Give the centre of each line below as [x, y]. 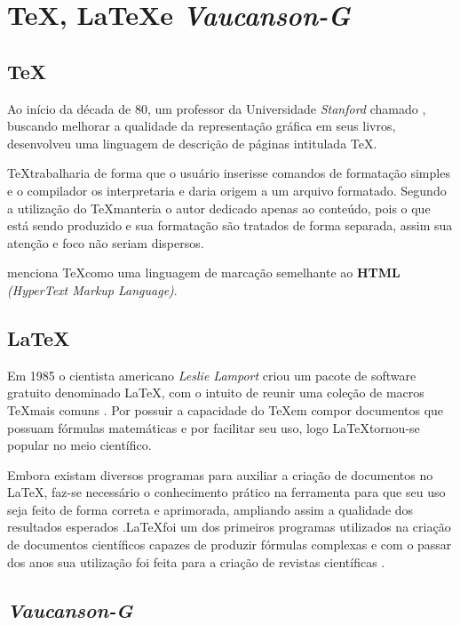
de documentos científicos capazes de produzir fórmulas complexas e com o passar [230, 545]
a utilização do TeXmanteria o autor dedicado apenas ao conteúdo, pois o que [219, 208]
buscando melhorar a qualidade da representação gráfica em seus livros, [202, 126]
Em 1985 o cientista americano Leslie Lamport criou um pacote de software [212, 375]
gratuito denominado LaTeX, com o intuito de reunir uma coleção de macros [216, 393]
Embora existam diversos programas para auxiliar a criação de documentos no [220, 474]
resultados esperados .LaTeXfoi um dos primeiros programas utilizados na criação [229, 527]
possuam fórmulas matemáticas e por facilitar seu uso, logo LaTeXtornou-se [214, 427]
